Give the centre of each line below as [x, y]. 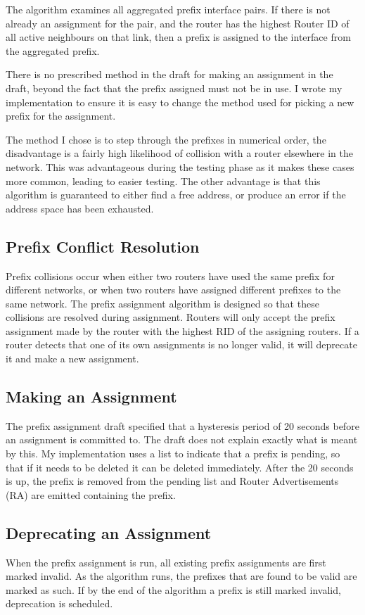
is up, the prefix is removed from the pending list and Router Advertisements [172, 481]
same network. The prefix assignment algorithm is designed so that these [162, 303]
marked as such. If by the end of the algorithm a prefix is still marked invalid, [173, 589]
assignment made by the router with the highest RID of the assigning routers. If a [182, 330]
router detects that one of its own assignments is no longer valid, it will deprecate [181, 344]
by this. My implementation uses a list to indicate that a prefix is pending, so [173, 454]
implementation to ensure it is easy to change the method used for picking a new [180, 102]
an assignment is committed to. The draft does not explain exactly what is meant [182, 439]
